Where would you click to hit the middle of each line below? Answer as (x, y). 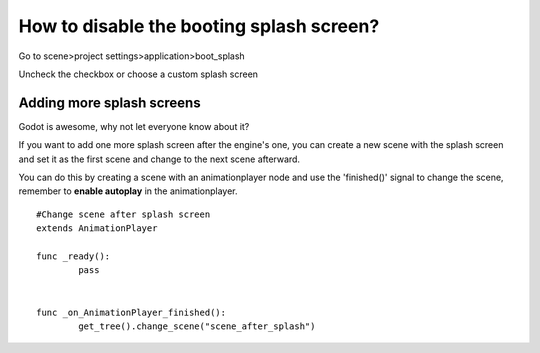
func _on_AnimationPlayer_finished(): (131, 312)
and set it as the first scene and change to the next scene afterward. (159, 159)
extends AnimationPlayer (97, 228)
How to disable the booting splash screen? (199, 26)
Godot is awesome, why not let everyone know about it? (134, 126)
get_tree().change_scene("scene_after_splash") (197, 326)
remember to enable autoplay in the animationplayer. (128, 191)
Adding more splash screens (109, 102)
